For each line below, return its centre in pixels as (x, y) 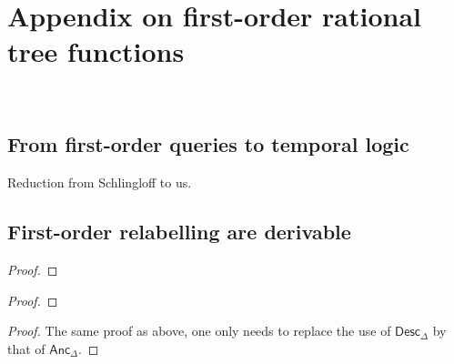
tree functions (96, 51)
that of (26, 348)
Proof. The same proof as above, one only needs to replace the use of (199, 331)
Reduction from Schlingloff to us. (100, 182)
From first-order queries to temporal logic (208, 144)
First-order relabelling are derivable (179, 232)
